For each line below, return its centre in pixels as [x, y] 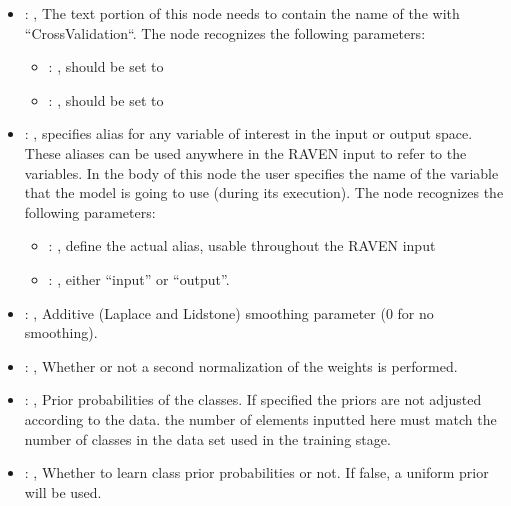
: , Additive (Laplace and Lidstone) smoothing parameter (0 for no [229, 312]
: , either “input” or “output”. [139, 278]
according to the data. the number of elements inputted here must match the [260, 418]
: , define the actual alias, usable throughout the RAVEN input [242, 245]
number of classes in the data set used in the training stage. [207, 438]
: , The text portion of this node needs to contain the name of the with [242, 13]
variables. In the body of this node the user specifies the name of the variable [261, 172]
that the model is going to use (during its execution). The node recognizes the [264, 192]
